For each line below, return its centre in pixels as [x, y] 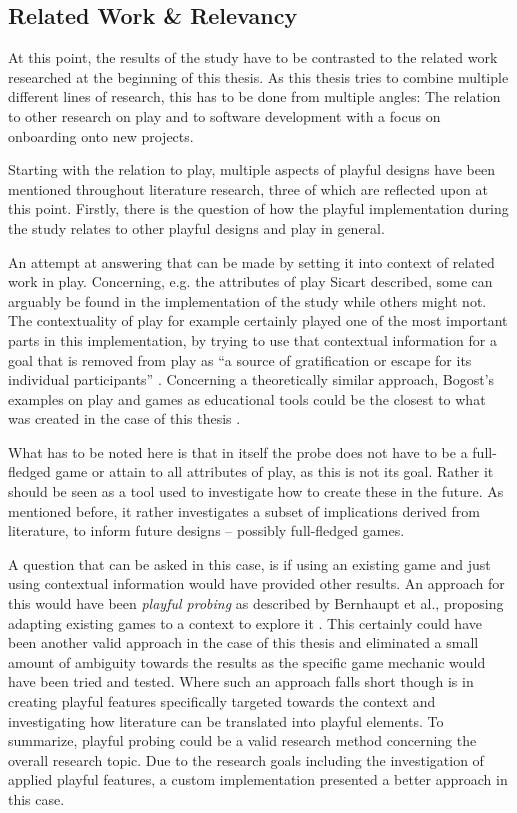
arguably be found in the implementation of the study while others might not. [247, 300]
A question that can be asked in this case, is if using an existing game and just [249, 563]
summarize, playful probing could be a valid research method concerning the [242, 740]
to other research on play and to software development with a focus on [224, 115]
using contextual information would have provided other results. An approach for [256, 583]
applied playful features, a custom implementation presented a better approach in [258, 779]
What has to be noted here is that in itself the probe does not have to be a [238, 451]
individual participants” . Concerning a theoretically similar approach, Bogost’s [251, 379]
